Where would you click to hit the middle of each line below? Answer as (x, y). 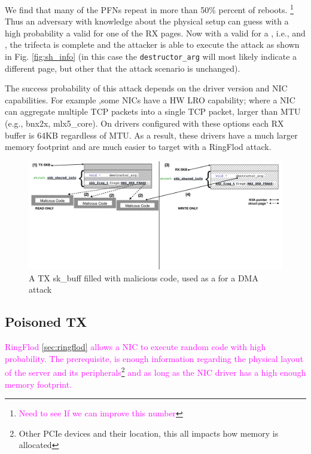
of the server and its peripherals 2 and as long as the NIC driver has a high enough (155, 372)
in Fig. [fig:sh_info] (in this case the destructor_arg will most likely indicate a (151, 56)
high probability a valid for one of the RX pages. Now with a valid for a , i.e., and (155, 33)
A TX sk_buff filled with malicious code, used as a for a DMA (144, 277)
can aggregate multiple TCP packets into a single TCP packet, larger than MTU (153, 111)
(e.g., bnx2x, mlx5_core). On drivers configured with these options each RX (144, 123)
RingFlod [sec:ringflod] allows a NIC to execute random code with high (135, 347)
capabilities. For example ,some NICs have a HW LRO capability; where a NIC (150, 99)
